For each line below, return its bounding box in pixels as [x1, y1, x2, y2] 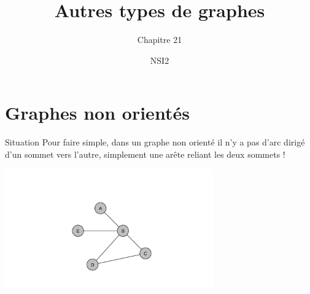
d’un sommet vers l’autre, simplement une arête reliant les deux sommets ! [5, 147, 285, 160]
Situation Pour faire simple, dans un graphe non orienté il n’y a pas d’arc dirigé [5, 136, 305, 149]
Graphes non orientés [5, 100, 190, 125]
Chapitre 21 [137, 33, 182, 46]
